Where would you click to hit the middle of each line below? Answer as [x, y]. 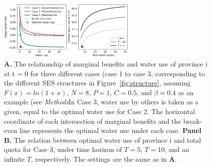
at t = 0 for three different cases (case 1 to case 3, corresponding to [105, 73]
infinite [14, 159]
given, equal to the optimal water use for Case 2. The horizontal [100, 111]
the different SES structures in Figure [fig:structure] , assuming [97, 83]
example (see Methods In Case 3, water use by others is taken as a [101, 102]
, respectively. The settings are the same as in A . [104, 159]
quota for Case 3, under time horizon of [63, 149]
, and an [177, 149]
